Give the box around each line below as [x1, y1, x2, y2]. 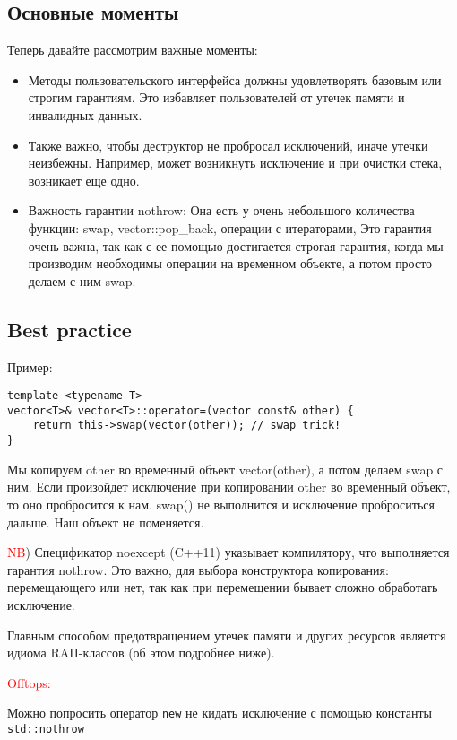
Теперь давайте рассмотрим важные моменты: [7, 40, 258, 59]
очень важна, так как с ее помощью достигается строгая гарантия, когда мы [28, 236, 444, 255]
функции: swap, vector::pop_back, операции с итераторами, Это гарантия [28, 218, 432, 237]
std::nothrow [7, 722, 84, 736]
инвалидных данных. [28, 105, 142, 124]
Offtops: [7, 673, 51, 692]
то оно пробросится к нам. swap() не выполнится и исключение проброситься [7, 494, 435, 513]
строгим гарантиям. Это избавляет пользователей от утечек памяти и [28, 88, 405, 107]
